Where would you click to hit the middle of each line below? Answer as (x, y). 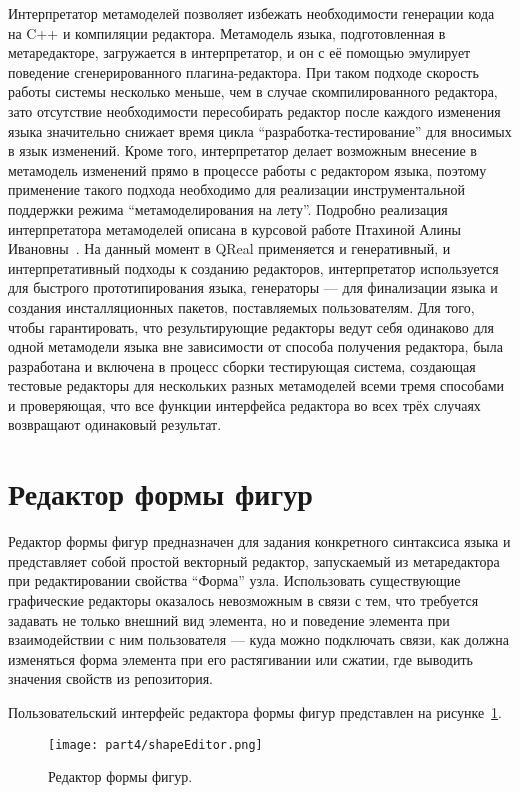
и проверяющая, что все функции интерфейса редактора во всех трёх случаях (244, 404)
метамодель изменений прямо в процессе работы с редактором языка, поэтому (247, 169)
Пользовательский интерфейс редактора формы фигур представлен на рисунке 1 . (255, 711)
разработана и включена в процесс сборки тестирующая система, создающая (242, 365)
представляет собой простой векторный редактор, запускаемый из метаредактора (254, 560)
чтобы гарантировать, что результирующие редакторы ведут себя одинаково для (251, 326)
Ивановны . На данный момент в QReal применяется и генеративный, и (229, 248)
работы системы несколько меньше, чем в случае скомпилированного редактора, (253, 91)
